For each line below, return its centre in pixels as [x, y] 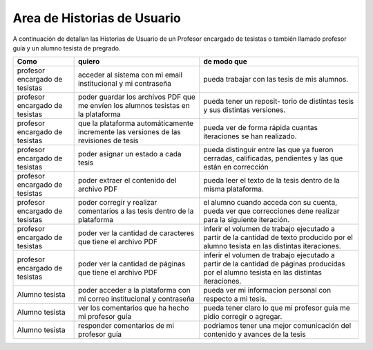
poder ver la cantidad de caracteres [136, 233]
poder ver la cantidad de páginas [132, 264]
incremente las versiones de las [129, 132]
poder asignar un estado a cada [130, 154]
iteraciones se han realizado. [250, 136]
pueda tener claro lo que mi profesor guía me [277, 308]
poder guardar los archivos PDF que [137, 97]
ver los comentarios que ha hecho [133, 308]
